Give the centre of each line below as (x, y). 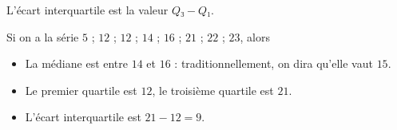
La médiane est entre (77, 63)
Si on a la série (43, 36)
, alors (255, 36)
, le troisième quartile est (213, 90)
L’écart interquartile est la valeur (87, 10)
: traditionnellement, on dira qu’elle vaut (274, 63)
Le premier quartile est (81, 90)
